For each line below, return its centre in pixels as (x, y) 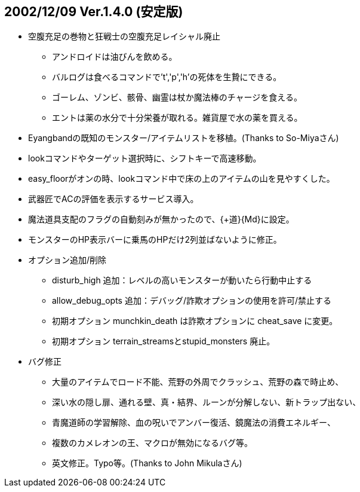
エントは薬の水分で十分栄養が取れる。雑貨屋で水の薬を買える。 (177, 118)
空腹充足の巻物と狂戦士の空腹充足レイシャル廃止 (124, 36)
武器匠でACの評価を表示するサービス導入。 (113, 199)
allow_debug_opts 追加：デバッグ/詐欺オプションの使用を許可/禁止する (192, 301)
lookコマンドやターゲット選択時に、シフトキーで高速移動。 (145, 158)
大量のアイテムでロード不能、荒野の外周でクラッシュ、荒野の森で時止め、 (198, 382)
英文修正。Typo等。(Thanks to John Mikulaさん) (147, 463)
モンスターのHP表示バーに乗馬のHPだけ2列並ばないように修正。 (155, 240)
